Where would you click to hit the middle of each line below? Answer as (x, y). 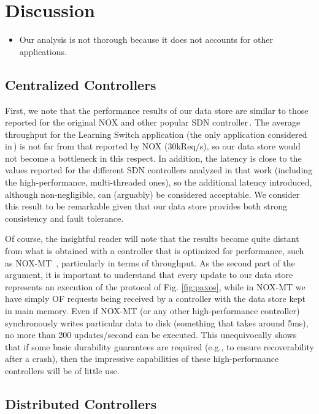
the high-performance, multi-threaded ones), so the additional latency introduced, (159, 182)
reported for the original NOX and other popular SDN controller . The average (153, 122)
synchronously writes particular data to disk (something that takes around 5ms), (157, 322)
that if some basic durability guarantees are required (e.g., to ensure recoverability (159, 346)
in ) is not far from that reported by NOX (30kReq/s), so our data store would (153, 146)
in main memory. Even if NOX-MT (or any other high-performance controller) (152, 311)
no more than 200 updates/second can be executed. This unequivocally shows (151, 335)
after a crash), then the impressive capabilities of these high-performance (142, 359)
